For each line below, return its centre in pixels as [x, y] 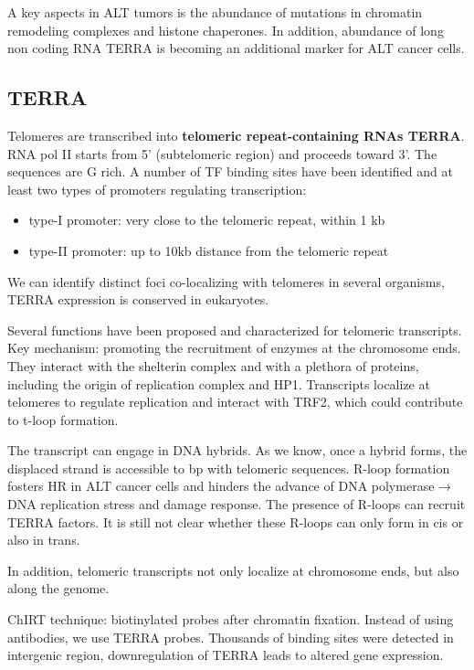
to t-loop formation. [63, 419]
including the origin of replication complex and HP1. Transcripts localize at [219, 383]
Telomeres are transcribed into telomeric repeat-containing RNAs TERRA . [236, 135]
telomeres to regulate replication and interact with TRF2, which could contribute [235, 402]
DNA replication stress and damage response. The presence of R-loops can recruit [237, 504]
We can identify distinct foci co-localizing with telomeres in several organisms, [226, 281]
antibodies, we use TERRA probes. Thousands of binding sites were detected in [231, 637]
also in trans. [44, 540]
